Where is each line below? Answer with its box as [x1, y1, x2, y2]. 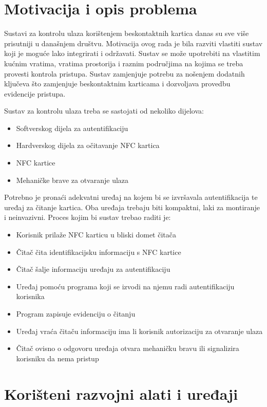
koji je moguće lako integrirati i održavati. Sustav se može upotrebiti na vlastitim [4, 48, 260, 59]
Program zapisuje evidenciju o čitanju [16, 308, 136, 319]
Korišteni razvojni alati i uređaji [4, 383, 238, 404]
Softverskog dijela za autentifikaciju [16, 122, 128, 133]
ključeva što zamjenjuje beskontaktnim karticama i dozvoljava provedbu [4, 78, 231, 89]
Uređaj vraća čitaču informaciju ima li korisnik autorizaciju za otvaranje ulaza [16, 325, 263, 336]
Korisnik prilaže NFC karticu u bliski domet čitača [16, 229, 176, 240]
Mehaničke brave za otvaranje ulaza [16, 174, 129, 185]
